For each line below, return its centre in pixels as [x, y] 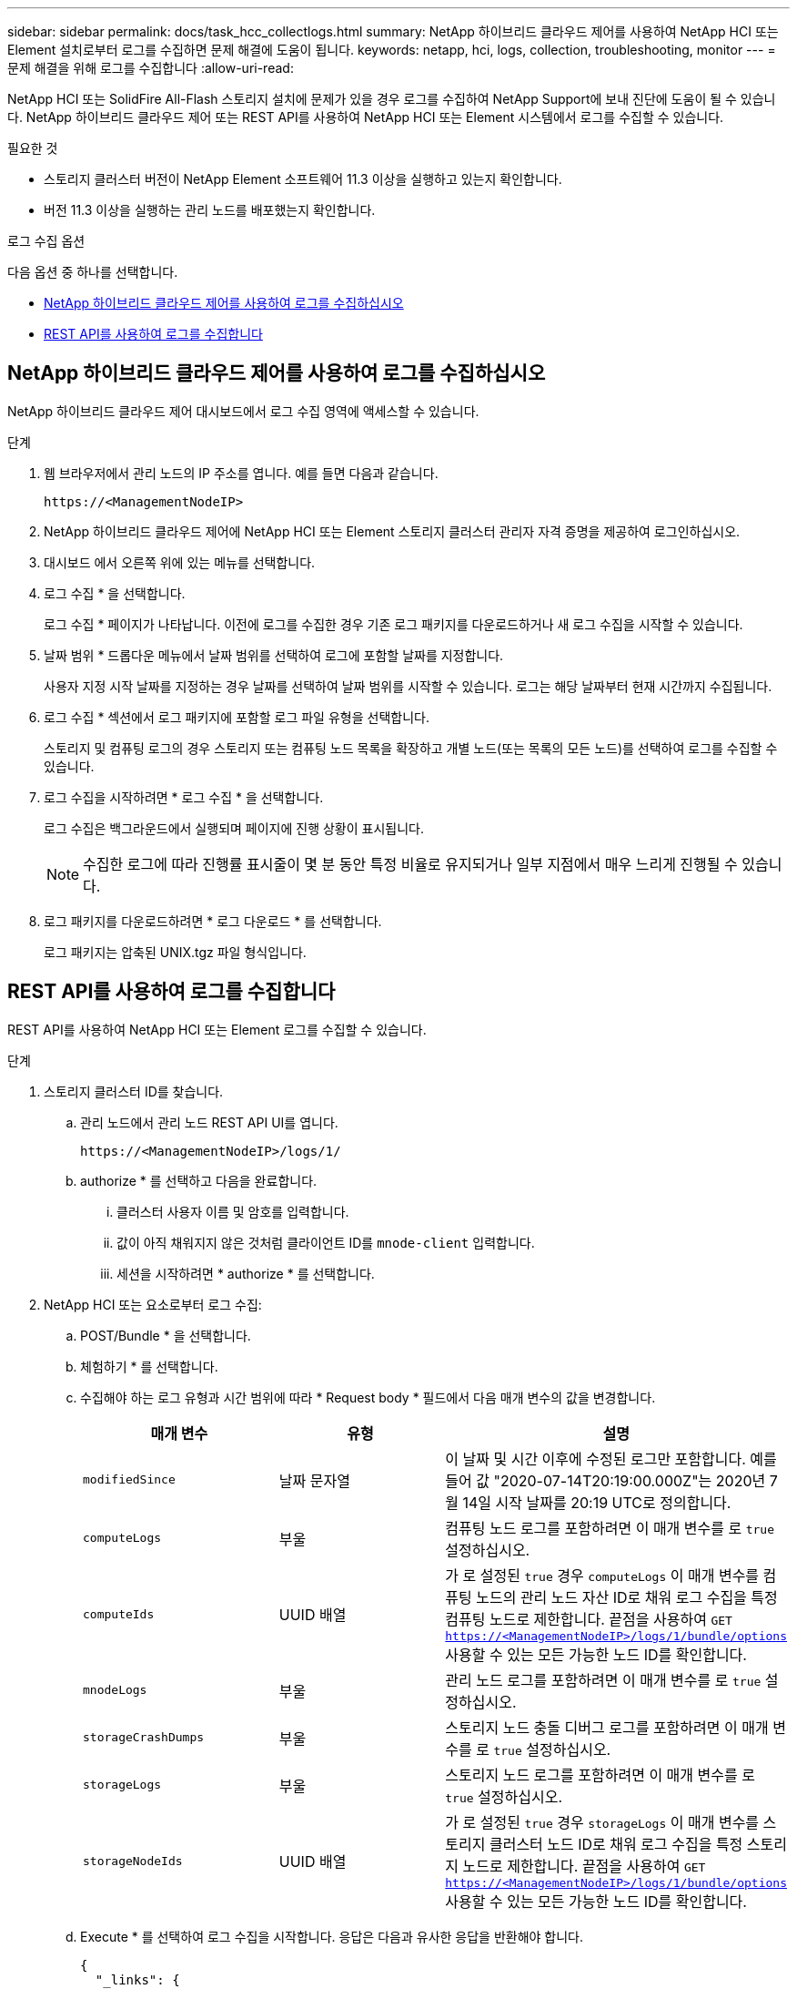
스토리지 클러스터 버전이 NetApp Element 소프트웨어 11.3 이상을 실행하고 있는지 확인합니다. [303, 179]
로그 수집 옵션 [46, 241]
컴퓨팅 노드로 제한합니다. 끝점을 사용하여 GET [589, 1619]
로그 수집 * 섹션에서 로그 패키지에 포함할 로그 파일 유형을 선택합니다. [237, 717]
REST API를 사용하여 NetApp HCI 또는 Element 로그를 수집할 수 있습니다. [217, 1029]
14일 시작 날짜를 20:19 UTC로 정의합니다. [597, 1502]
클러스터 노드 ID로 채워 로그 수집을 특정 [616, 1844]
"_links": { [137, 1979]
